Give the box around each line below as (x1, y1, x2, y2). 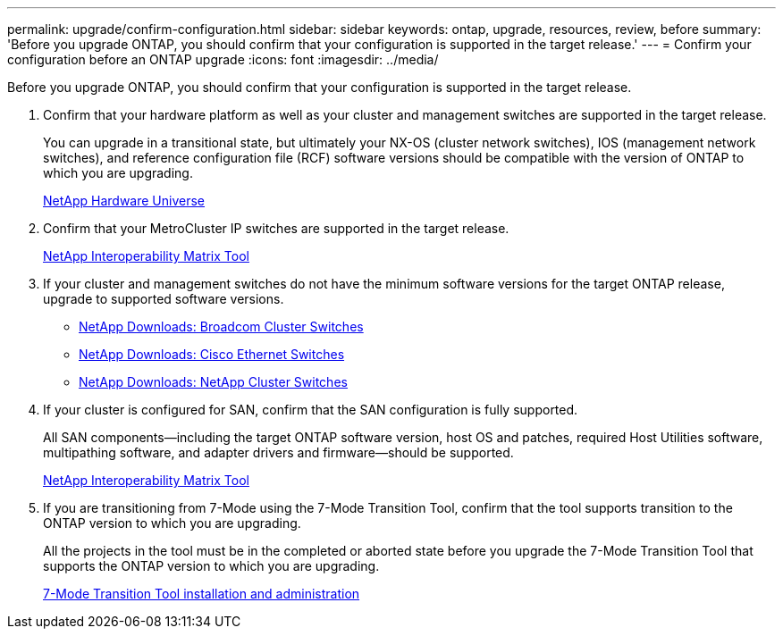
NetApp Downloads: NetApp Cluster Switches (79, 374, 348, 389)
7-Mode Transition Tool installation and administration (43, 586, 360, 601)
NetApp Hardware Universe (43, 193, 206, 208)
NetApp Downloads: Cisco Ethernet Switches (79, 347, 345, 362)
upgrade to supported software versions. (43, 291, 284, 306)
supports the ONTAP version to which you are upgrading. (43, 558, 380, 573)
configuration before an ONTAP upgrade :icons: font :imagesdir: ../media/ (7, 52, 439, 67)
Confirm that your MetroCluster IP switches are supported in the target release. (43, 221, 509, 236)
